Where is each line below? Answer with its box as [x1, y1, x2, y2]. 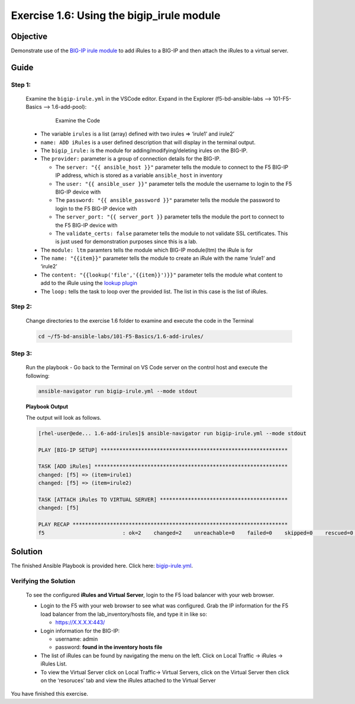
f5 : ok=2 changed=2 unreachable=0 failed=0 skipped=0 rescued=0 [38, 529, 353, 536]
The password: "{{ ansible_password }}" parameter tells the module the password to [55, 197, 280, 204]
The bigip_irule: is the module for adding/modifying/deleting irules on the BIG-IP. [40, 147, 248, 154]
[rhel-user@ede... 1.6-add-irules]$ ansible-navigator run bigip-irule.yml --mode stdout [38, 430, 307, 436]
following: [25, 372, 50, 379]
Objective [11, 31, 48, 41]
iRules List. [40, 660, 67, 667]
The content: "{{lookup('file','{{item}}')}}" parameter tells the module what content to [40, 271, 283, 278]
